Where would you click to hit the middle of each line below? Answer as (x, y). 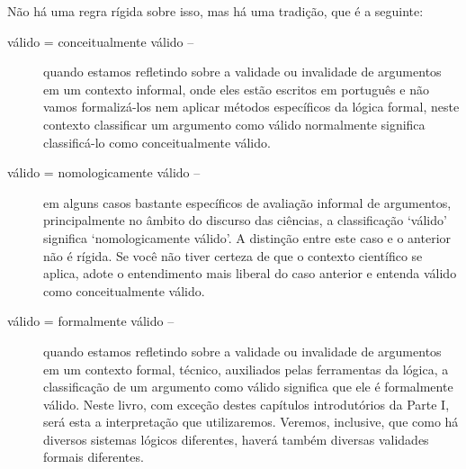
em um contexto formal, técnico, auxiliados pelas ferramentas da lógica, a (246, 369)
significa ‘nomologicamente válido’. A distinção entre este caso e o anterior (247, 237)
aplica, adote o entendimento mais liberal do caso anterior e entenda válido (250, 273)
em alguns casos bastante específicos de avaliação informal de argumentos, (247, 202)
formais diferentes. (94, 457)
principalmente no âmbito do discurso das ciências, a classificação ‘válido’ (245, 220)
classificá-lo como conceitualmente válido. (157, 142)
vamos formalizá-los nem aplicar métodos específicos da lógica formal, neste (251, 107)
